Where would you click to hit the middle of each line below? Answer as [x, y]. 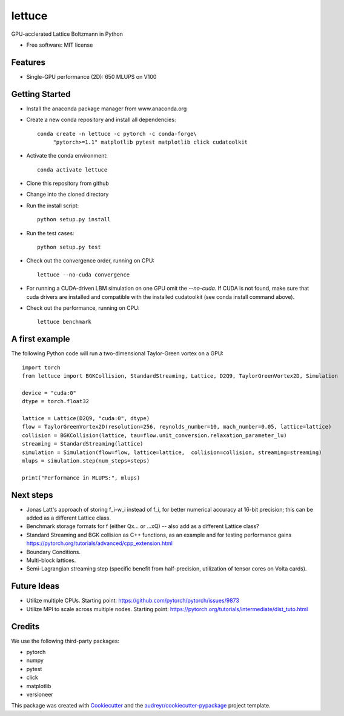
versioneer [40, 694]
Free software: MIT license [60, 45]
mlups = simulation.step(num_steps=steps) [86, 460]
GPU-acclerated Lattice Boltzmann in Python [67, 34]
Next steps [32, 495]
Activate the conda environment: [67, 156]
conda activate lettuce [72, 169]
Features [28, 62]
